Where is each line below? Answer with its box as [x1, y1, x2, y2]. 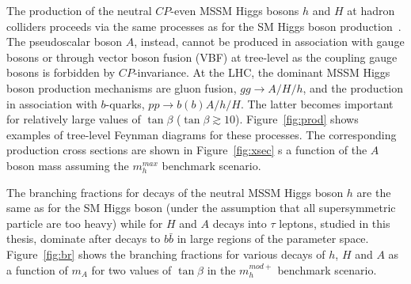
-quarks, [105, 95, 145, 112]
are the [356, 184, 391, 200]
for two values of [91, 261, 172, 278]
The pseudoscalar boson [6, 33, 123, 50]
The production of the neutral [6, 2, 152, 18]
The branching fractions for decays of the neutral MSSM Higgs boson [6, 184, 344, 200]
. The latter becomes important [240, 95, 394, 112]
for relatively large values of [6, 111, 141, 127]
